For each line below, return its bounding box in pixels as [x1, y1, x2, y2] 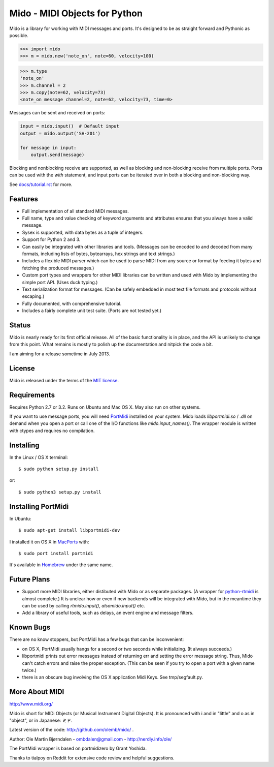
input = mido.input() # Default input [20, 124, 119, 129]
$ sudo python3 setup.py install [18, 489, 101, 495]
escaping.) [22, 293, 45, 299]
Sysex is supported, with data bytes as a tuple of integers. [22, 229, 144, 235]
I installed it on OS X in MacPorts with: [9, 539, 89, 545]
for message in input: [20, 145, 77, 150]
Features [9, 195, 38, 203]
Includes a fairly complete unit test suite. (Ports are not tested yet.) [22, 308, 162, 314]
